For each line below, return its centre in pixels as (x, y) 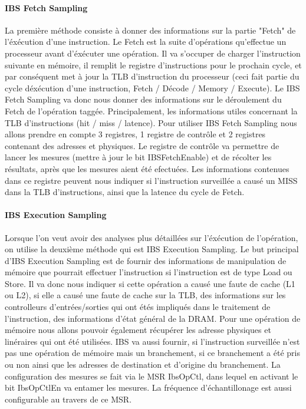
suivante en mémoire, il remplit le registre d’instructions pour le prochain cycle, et (153, 65)
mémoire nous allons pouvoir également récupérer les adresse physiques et (138, 330)
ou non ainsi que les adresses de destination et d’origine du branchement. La (143, 365)
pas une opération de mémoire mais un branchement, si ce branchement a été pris (152, 353)
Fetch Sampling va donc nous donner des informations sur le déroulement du (143, 99)
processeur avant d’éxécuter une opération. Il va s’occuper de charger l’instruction (153, 53)
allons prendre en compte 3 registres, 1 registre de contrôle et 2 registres (135, 134)
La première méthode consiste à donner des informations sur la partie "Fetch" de (150, 30)
